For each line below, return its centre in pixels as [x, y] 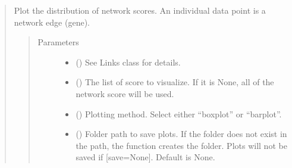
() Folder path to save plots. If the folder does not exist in [181, 134]
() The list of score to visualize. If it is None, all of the [175, 82]
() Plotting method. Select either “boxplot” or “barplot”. [179, 113]
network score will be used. [125, 93]
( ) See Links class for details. [128, 62]
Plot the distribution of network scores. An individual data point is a [140, 10]
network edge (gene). [52, 22]
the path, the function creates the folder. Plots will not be [181, 145]
